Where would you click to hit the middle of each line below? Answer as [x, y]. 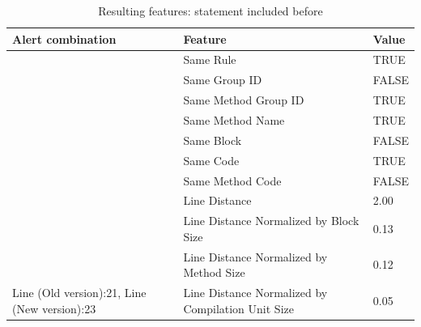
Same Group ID [223, 80]
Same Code [211, 160]
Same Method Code [232, 180]
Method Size [214, 272]
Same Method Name [234, 119]
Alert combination [64, 38]
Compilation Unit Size [238, 308]
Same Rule [210, 59]
